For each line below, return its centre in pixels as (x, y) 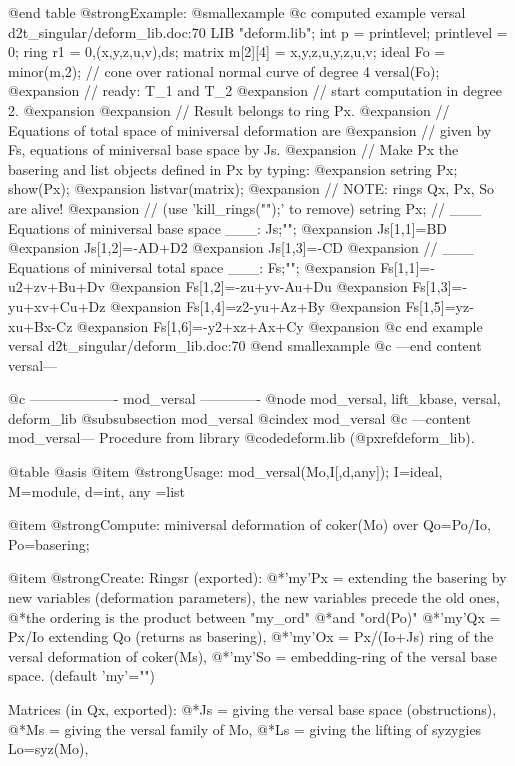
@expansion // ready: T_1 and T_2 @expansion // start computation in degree (255, 90)
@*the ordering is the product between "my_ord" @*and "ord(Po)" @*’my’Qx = (254, 616)
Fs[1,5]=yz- (439, 305)
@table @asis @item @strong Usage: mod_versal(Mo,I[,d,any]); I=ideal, (225, 471)
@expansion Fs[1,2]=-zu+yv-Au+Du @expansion (258, 286)
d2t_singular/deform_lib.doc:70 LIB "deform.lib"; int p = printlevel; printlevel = (258, 31)
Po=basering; (49, 543)
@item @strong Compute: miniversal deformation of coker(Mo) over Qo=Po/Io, (249, 524)
